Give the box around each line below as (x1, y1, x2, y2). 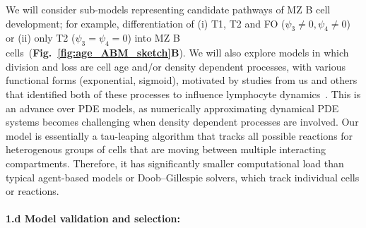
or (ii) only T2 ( (6, 30, 76, 45)
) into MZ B (127, 30, 180, 45)
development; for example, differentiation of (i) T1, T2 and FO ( (6, 16, 285, 30)
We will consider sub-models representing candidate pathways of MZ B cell (6, 2, 331, 16)
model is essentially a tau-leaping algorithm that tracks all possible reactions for (6, 128, 353, 143)
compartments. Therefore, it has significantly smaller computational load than (6, 155, 344, 170)
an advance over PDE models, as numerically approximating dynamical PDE (6, 100, 339, 115)
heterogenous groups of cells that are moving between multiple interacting (6, 142, 326, 157)
